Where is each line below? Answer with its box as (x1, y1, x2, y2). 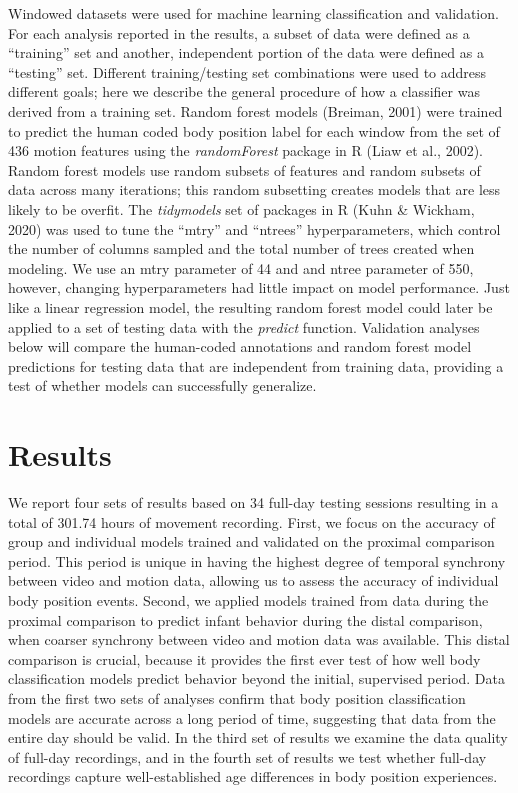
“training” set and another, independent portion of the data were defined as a (8, 42, 484, 63)
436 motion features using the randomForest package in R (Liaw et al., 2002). (8, 140, 483, 161)
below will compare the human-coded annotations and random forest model (8, 336, 472, 357)
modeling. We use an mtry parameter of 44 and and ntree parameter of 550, (8, 257, 474, 278)
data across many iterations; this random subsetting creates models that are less (8, 179, 501, 200)
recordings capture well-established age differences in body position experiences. (8, 766, 498, 787)
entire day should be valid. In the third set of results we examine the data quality (8, 727, 508, 748)
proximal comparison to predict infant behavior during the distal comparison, (8, 609, 483, 630)
